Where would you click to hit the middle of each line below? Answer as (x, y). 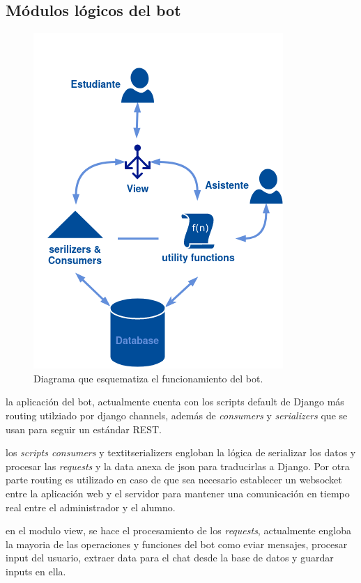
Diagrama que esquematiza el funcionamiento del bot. (148, 378)
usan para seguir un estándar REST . (84, 429)
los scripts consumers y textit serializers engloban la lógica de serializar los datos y (181, 452)
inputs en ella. (36, 571)
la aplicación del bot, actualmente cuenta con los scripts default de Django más (175, 402)
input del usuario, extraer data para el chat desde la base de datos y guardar (170, 558)
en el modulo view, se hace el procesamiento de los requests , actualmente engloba (179, 530)
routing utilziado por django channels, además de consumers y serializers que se (177, 415)
